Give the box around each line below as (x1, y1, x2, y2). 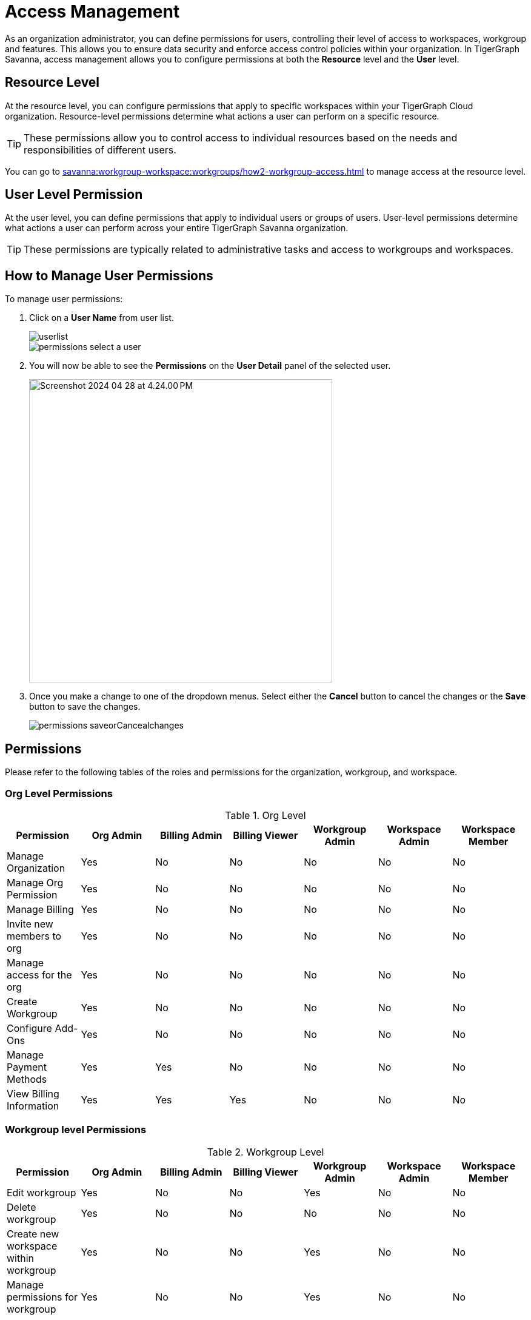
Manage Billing (7, 903, 74, 915)
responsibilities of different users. (24, 143, 176, 156)
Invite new (7, 917, 53, 930)
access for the (7, 968, 72, 981)
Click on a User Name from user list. (29, 312, 174, 323)
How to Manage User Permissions (5, 268, 213, 283)
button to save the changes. (29, 701, 141, 712)
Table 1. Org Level (225, 809, 306, 821)
